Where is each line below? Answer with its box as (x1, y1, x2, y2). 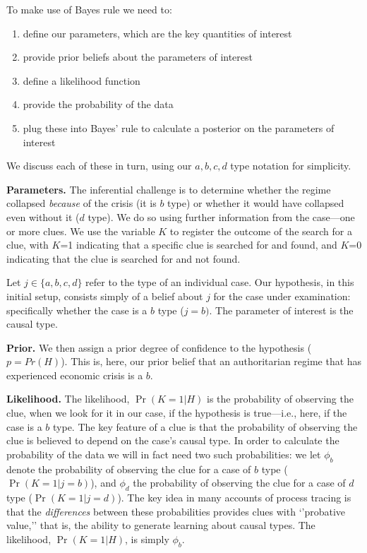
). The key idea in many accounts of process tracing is (117, 490, 351, 505)
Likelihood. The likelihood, (6, 391, 130, 406)
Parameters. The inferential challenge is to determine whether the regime (6, 182, 331, 196)
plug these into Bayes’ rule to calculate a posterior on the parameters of (23, 120, 335, 135)
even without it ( (6, 209, 80, 224)
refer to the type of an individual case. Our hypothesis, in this (85, 275, 354, 290)
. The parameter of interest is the (209, 302, 354, 317)
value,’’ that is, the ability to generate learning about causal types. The (6, 518, 315, 533)
